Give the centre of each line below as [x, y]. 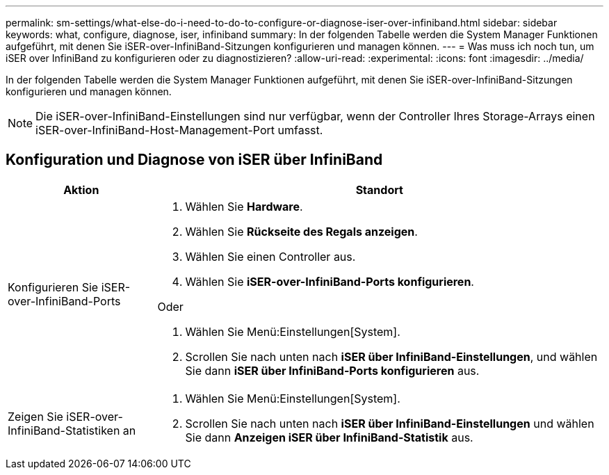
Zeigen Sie [35, 416]
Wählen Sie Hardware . [244, 206]
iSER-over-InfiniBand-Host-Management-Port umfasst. [179, 130]
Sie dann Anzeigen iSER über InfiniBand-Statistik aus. [329, 437]
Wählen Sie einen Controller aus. [270, 256]
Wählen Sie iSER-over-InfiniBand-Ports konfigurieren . [330, 281]
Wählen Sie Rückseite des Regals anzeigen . [301, 231]
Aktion [81, 190]
